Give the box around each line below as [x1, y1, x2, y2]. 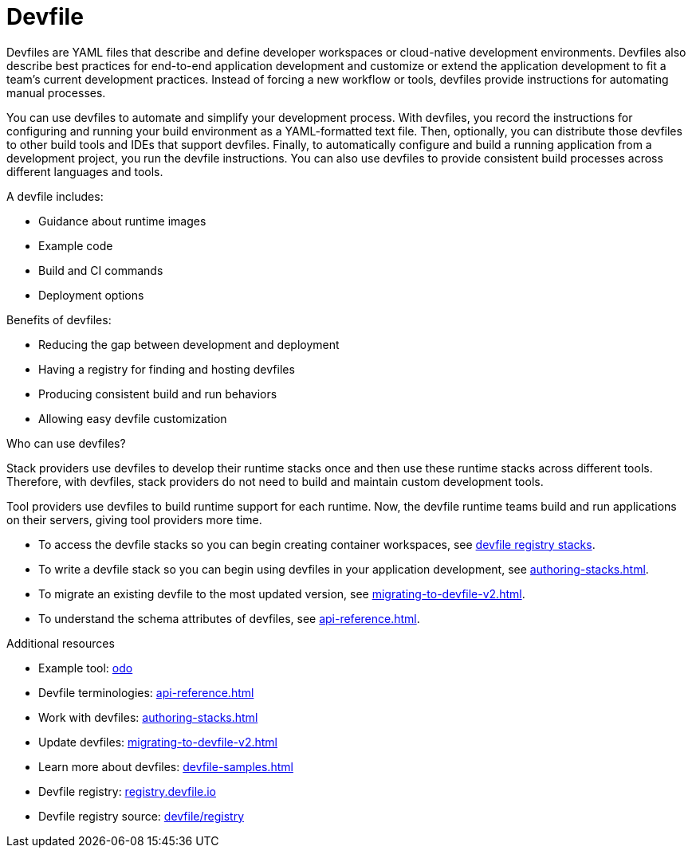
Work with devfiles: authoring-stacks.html [38, 710, 258, 724]
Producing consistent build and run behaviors [38, 386, 277, 401]
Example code [38, 238, 113, 253]
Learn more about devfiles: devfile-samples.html [38, 759, 293, 774]
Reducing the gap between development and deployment [38, 337, 340, 351]
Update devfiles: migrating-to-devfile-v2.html [38, 735, 277, 749]
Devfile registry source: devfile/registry [38, 809, 245, 823]
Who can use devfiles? [6, 436, 126, 450]
